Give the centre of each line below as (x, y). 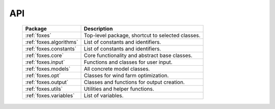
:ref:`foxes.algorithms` (52, 42)
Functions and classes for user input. (128, 62)
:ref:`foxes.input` (45, 62)
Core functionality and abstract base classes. (138, 55)
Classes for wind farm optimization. (126, 75)
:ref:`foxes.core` (44, 55)
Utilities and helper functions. (119, 89)
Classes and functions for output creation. (134, 82)
